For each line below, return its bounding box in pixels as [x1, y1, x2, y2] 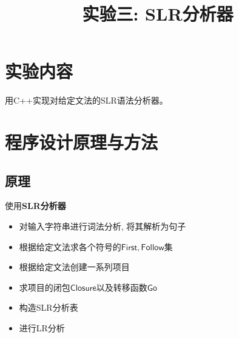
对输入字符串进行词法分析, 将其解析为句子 [19, 220, 186, 233]
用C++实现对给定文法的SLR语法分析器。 [5, 94, 168, 107]
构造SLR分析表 [19, 301, 78, 314]
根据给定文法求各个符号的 [19, 240, 121, 253]
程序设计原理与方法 [5, 130, 158, 154]
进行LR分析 [19, 322, 65, 334]
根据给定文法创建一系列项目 [19, 260, 130, 273]
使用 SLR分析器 [5, 199, 66, 212]
